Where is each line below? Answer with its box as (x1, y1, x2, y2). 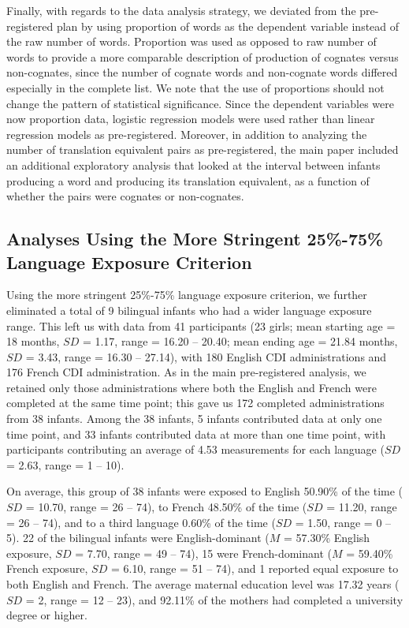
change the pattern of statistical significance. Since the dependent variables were (6, 95, 394, 111)
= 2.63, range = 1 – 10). (6, 456, 125, 473)
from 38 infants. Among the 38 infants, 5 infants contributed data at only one (6, 410, 382, 427)
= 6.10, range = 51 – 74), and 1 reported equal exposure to (110, 560, 399, 577)
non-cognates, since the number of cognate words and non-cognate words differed (6, 64, 398, 80)
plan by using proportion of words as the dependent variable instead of (56, 17, 400, 34)
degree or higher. (6, 607, 87, 623)
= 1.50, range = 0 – (295, 514, 392, 530)
